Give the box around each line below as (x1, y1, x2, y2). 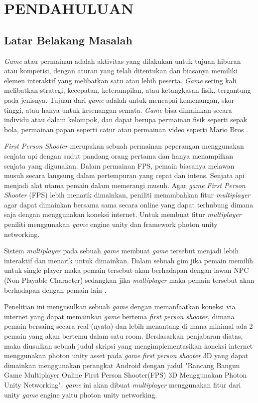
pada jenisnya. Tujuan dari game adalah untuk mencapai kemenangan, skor (4, 94, 234, 105)
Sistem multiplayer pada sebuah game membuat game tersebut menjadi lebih (4, 245, 239, 256)
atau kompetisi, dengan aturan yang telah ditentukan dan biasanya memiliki (4, 65, 238, 76)
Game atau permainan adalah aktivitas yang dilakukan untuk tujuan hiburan (4, 55, 241, 66)
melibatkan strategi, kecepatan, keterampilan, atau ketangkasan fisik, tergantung (4, 85, 251, 95)
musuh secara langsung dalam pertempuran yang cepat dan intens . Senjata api (4, 170, 245, 181)
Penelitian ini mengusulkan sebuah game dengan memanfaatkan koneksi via (4, 301, 236, 312)
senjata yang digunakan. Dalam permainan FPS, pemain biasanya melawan (4, 160, 235, 171)
